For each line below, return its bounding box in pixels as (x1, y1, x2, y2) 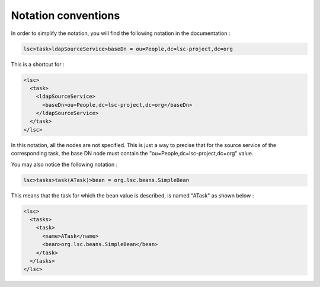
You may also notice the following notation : (11, 161, 118, 168)
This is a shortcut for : (11, 60, 65, 68)
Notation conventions (11, 9, 120, 22)
